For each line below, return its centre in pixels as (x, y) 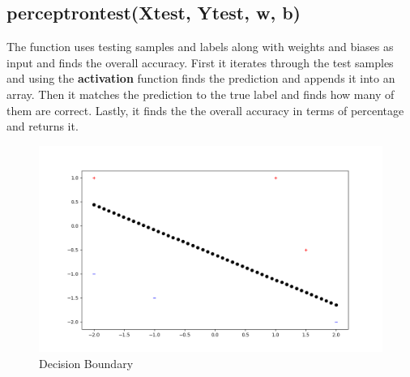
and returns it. (43, 126)
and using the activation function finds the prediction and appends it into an (201, 78)
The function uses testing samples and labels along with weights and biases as (200, 47)
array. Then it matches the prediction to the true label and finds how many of (201, 94)
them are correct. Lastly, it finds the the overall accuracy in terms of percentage (205, 110)
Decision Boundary (86, 363)
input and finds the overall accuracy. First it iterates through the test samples (200, 62)
